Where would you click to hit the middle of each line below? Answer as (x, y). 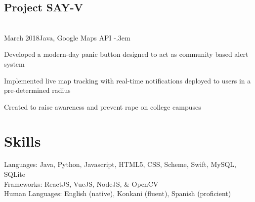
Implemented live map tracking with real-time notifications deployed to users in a (127, 80)
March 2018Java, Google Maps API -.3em (67, 37)
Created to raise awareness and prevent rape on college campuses (103, 106)
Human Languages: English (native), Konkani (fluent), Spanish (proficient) (118, 193)
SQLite (15, 174)
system (14, 63)
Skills (22, 141)
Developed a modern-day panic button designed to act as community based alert (126, 54)
